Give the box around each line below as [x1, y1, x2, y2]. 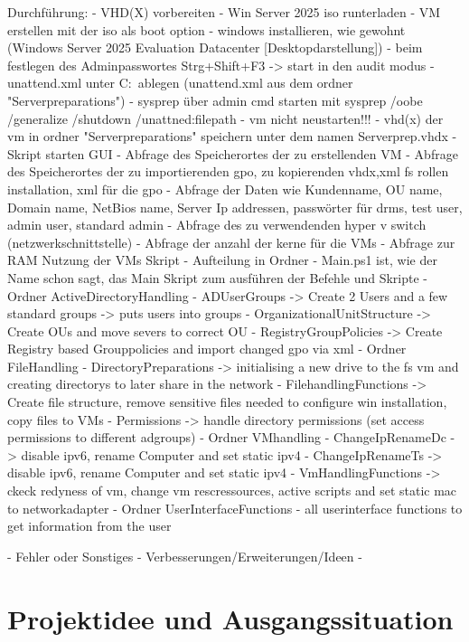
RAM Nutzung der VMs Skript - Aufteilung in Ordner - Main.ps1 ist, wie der [7, 250, 437, 269]
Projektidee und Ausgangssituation [7, 600, 454, 637]
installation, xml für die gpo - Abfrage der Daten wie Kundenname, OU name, [7, 179, 443, 198]
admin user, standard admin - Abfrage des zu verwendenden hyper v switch [7, 215, 427, 234]
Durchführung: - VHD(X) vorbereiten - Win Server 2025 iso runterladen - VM [7, 3, 441, 21]
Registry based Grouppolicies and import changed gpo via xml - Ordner [7, 339, 407, 358]
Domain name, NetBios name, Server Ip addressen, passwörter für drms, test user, [7, 197, 463, 216]
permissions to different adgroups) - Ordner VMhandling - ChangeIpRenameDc [7, 428, 446, 447]
